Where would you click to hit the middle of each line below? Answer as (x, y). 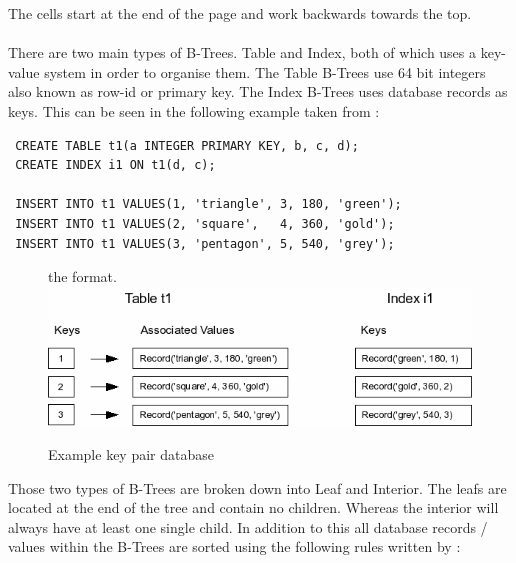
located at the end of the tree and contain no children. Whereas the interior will (253, 507)
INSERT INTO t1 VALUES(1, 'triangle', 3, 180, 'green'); (208, 204)
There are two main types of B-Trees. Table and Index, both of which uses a (242, 52)
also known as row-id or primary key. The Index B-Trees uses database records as (258, 91)
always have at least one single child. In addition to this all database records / (248, 526)
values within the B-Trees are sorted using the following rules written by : (234, 546)
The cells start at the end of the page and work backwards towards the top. (240, 13)
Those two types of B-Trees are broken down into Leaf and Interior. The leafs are (257, 487)
